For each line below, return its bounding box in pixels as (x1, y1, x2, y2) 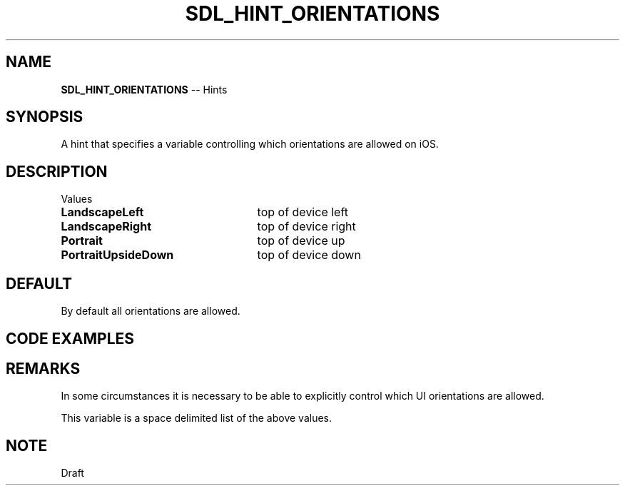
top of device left (257, 205, 349, 220)
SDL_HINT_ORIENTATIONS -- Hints (61, 83, 228, 96)
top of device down (257, 248, 361, 263)
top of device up (257, 233, 345, 248)
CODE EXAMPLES (6, 329, 135, 348)
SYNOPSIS (6, 108, 83, 126)
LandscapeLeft (61, 205, 144, 220)
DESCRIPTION (6, 162, 108, 181)
